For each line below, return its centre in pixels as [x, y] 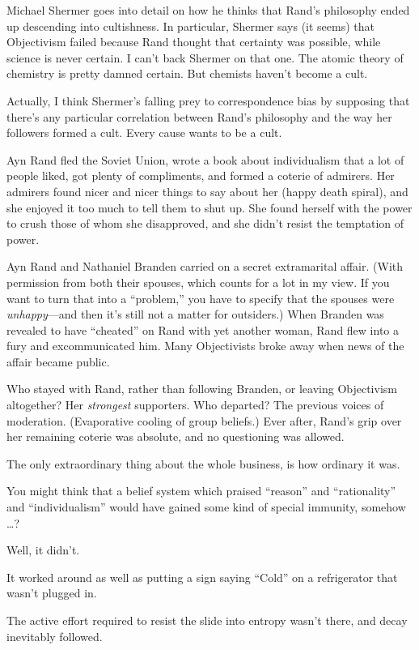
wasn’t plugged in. [52, 593]
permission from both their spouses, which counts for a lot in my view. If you [198, 282]
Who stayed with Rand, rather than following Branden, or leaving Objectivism [202, 389]
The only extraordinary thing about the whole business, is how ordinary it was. [203, 463]
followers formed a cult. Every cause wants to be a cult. [144, 133]
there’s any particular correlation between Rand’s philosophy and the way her [199, 116]
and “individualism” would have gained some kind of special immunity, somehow [206, 507]
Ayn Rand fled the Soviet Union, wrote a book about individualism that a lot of [205, 159]
